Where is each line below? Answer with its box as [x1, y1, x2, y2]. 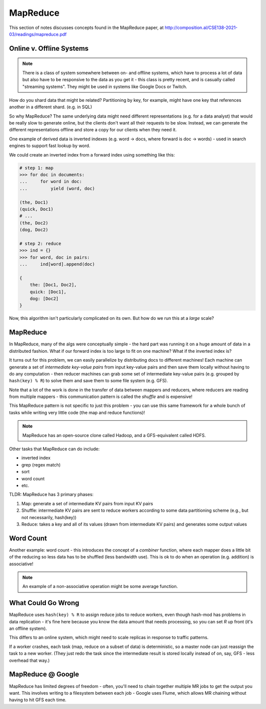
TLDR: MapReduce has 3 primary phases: [9, 492, 94, 497]
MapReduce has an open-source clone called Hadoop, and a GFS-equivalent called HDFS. [22, 432, 206, 438]
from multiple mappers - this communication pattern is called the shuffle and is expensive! [9, 394, 193, 400]
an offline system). [9, 625, 47, 632]
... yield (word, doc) [19, 185, 96, 191]
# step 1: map [19, 165, 54, 171]
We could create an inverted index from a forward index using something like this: [9, 152, 175, 157]
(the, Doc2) [19, 220, 49, 226]
